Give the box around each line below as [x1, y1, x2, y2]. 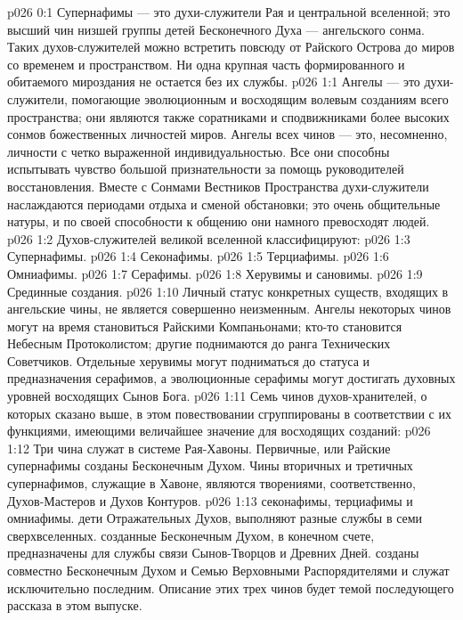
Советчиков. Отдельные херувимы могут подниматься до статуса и [7, 351, 370, 370]
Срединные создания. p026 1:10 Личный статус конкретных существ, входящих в [7, 281, 449, 300]
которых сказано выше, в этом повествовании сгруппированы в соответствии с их [7, 404, 451, 422]
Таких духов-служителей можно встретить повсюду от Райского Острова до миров [7, 37, 455, 56]
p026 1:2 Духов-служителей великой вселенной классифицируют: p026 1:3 [7, 229, 410, 248]
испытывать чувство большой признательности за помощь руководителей [7, 159, 404, 178]
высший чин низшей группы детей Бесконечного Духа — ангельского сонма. [7, 20, 425, 38]
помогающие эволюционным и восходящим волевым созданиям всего [71, 89, 449, 108]
